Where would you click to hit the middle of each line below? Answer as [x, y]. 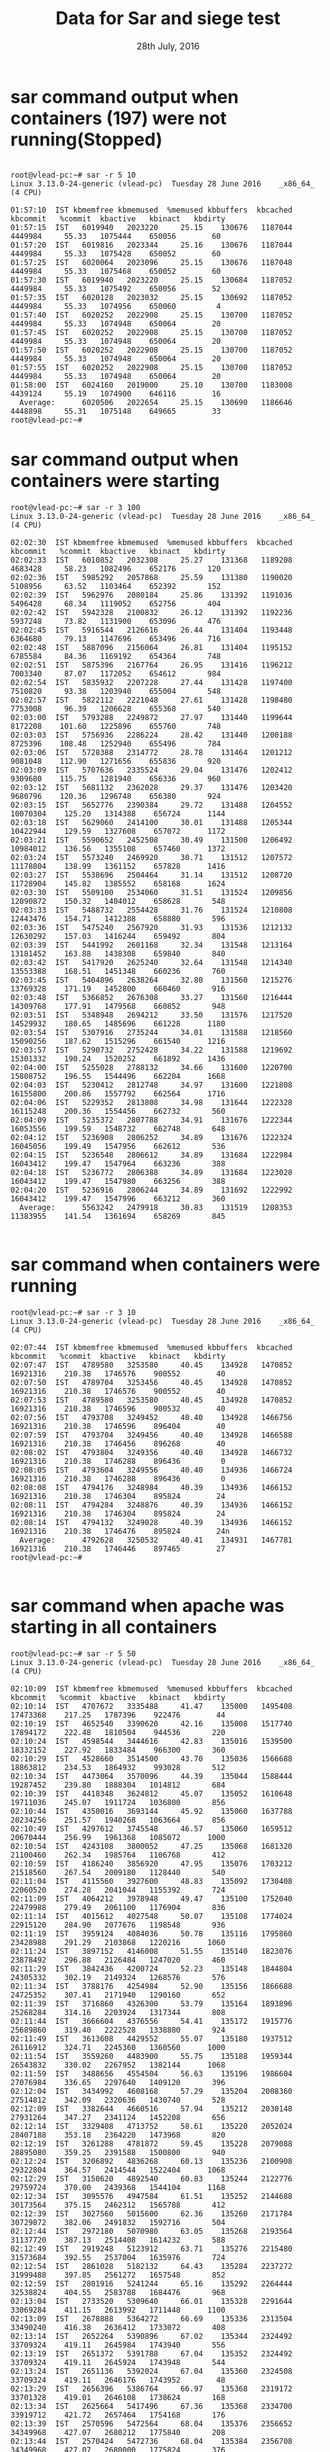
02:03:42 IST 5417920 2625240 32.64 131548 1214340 [151, 962]
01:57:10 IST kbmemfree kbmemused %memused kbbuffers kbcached [151, 210]
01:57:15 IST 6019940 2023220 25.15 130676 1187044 [151, 227]
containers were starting [115, 480]
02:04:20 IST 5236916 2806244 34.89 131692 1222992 [151, 1190]
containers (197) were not [118, 118]
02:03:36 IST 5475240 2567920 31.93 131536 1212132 [151, 927]
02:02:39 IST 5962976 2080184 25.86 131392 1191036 [151, 595]
